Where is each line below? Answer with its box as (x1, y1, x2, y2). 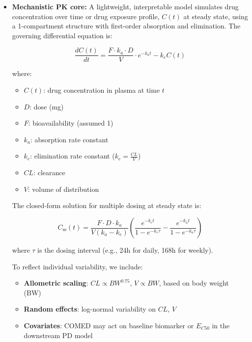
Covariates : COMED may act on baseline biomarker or (24, 320, 194, 330)
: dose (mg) (29, 101, 64, 111)
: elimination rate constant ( (30, 151, 115, 161)
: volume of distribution (28, 184, 99, 194)
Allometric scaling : (24, 278, 88, 288)
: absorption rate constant (30, 134, 109, 144)
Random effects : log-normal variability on (24, 304, 156, 314)
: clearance (33, 167, 65, 178)
